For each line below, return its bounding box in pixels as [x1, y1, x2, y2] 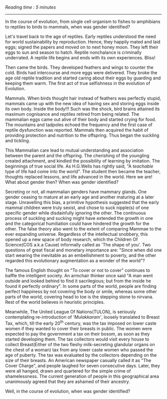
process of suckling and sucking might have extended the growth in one [5, 215, 153, 221]
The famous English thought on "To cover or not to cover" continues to [5, 267, 151, 273]
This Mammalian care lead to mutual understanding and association [5, 147, 144, 153]
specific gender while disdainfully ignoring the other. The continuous [5, 210, 146, 216]
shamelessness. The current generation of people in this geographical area [5, 373, 159, 379]
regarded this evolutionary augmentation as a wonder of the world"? [5, 258, 145, 263]
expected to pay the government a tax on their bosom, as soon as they [5, 331, 150, 337]
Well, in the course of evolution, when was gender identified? [5, 388, 131, 394]
